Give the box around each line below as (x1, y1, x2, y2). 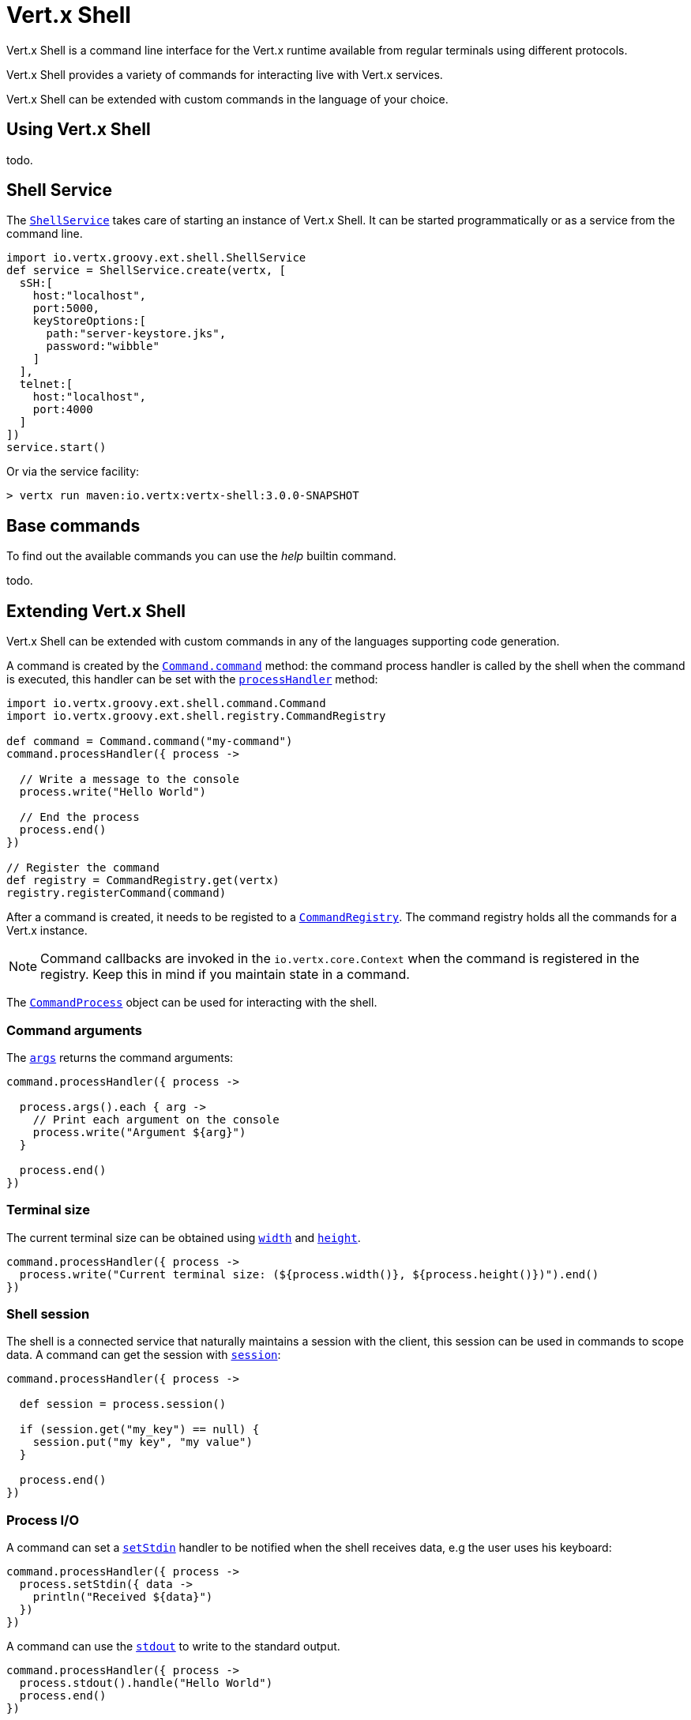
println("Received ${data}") (32, 1590, 213, 1604)
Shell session (6, 1306, 90, 1322)
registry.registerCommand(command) (6, 886, 227, 900)
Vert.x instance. (6, 924, 88, 938)
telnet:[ (19, 378, 73, 391)
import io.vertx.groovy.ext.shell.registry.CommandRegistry (6, 709, 386, 723)
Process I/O (6, 1511, 80, 1528)
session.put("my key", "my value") (32, 1436, 253, 1449)
